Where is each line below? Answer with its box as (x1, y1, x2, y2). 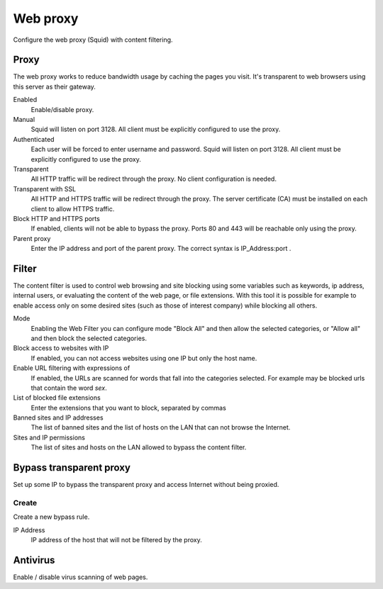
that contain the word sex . (30, 383, 107, 392)
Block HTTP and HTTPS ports (13, 214, 101, 223)
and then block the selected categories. (30, 334, 147, 342)
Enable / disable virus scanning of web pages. (13, 573, 148, 581)
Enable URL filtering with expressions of (13, 364, 131, 372)
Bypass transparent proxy (13, 461, 131, 474)
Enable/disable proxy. (30, 105, 94, 113)
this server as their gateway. (13, 82, 96, 91)
